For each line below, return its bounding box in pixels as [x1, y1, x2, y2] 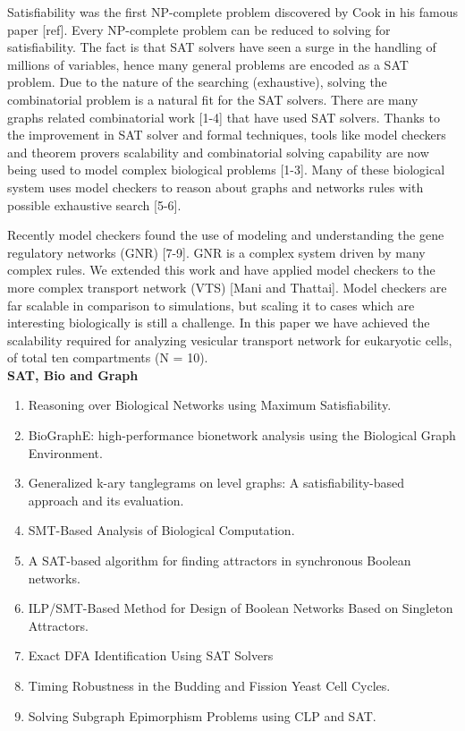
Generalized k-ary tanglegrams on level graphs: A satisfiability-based [28, 473, 405, 492]
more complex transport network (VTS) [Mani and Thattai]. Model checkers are [7, 277, 447, 296]
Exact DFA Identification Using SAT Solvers [28, 646, 274, 665]
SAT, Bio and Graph [7, 365, 139, 384]
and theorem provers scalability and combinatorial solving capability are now [7, 142, 429, 161]
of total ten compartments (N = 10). [7, 348, 208, 367]
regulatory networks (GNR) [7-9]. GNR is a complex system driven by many [7, 242, 426, 261]
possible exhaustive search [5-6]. [7, 195, 182, 214]
